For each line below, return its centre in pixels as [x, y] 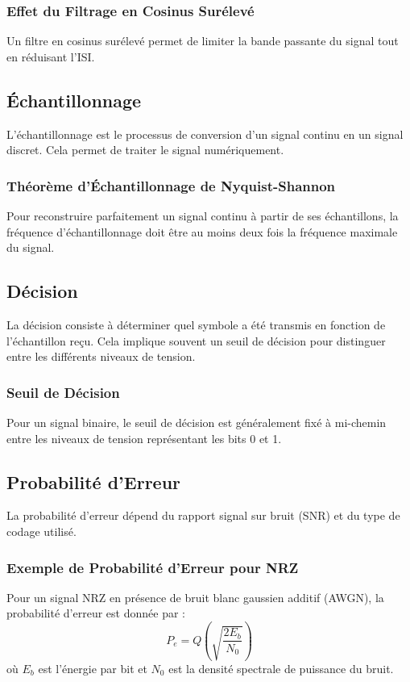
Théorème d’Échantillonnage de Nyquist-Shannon [171, 185]
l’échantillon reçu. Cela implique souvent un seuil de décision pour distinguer [196, 340]
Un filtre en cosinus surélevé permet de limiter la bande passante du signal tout [203, 41]
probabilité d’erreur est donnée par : [96, 613]
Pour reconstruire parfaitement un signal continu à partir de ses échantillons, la [203, 216]
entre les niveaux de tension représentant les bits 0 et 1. [144, 438]
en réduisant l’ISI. [51, 56]
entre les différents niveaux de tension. [101, 356]
